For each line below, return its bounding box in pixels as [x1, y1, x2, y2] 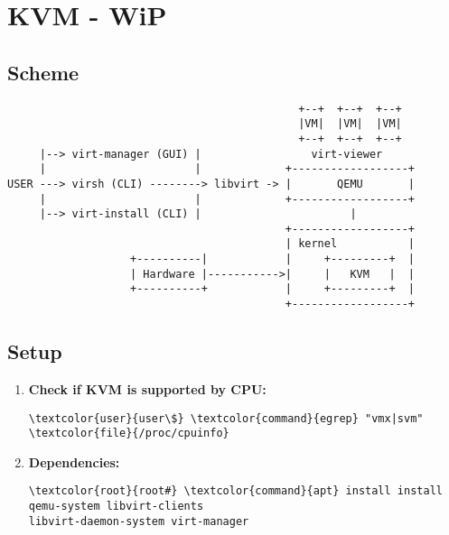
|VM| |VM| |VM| [298, 117, 402, 131]
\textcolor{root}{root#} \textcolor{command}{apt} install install [28, 484, 443, 498]
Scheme [7, 58, 80, 86]
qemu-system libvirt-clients [28, 500, 204, 513]
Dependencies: [28, 452, 120, 471]
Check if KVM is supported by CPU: [28, 379, 267, 398]
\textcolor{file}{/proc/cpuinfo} [28, 427, 229, 440]
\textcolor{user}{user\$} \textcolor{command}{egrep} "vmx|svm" [28, 411, 424, 425]
